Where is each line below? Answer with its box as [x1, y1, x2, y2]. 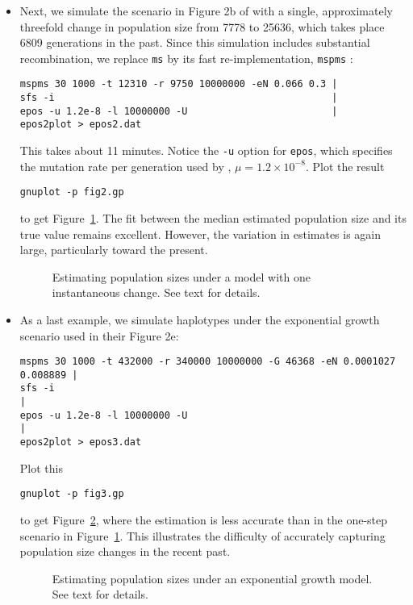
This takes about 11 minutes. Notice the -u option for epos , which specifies [19, 142, 393, 159]
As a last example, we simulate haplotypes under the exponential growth [19, 311, 380, 328]
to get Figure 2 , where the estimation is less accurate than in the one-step [19, 511, 388, 528]
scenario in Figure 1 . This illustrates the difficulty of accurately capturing [19, 527, 386, 544]
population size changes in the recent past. [19, 543, 231, 560]
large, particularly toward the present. [19, 241, 208, 258]
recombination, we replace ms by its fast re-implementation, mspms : [19, 49, 353, 66]
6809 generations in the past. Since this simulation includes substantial [19, 34, 370, 51]
